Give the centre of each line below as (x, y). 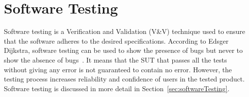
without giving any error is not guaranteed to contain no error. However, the (118, 69)
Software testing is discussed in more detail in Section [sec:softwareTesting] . (117, 88)
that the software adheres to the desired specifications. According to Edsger (116, 40)
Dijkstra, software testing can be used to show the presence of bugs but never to (124, 50)
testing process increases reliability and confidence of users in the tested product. (124, 79)
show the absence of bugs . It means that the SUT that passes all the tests (116, 59)
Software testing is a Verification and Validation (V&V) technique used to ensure (125, 31)
